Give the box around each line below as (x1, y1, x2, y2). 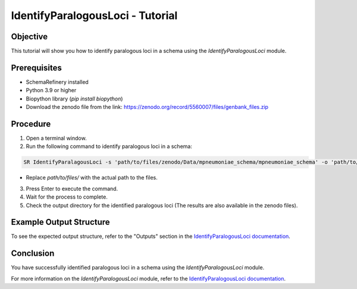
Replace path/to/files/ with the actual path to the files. (26, 174, 158, 181)
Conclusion (11, 249, 55, 259)
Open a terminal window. (26, 134, 87, 142)
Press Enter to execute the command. (26, 185, 118, 192)
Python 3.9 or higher (26, 87, 77, 94)
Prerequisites (11, 62, 62, 73)
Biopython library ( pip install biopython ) (26, 95, 123, 102)
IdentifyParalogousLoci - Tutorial (11, 9, 178, 22)
